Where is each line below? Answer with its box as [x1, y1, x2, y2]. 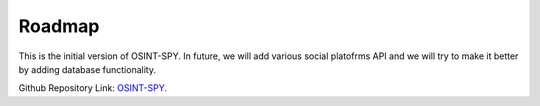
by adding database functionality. [18, 63, 157, 75]
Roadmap [18, 15, 100, 37]
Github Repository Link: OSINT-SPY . [18, 82, 168, 94]
